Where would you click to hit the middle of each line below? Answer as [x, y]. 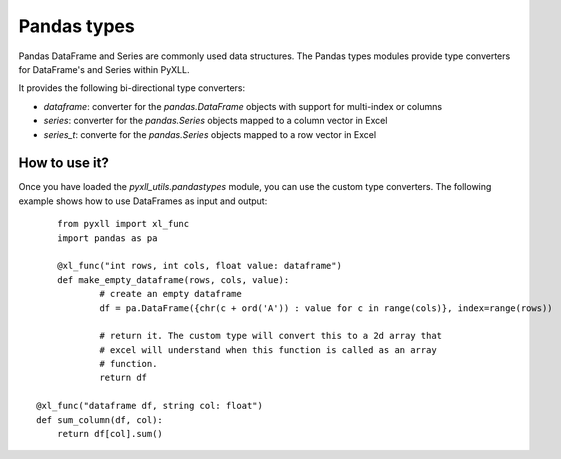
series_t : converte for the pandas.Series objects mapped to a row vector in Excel [210, 134]
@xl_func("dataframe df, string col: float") [150, 406]
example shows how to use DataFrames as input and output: [143, 201]
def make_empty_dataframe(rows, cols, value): [173, 279]
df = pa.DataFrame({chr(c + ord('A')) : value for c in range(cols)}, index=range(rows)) [326, 308]
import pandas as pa [107, 238]
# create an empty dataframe [170, 294]
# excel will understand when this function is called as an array [268, 349]
